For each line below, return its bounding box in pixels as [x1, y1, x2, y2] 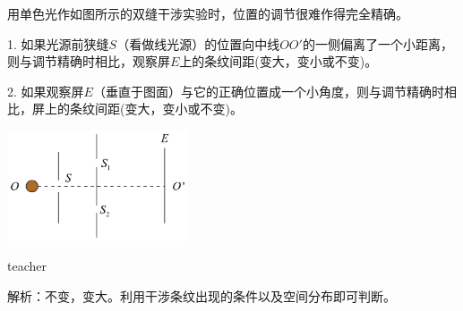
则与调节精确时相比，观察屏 [7, 52, 170, 71]
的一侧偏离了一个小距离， [302, 34, 453, 53]
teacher [7, 256, 47, 275]
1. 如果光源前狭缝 [7, 34, 109, 53]
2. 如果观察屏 [7, 81, 84, 100]
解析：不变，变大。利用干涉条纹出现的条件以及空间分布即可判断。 [7, 287, 396, 306]
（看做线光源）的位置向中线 [116, 34, 280, 53]
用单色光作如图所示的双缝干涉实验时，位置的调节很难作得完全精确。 [7, 4, 408, 22]
